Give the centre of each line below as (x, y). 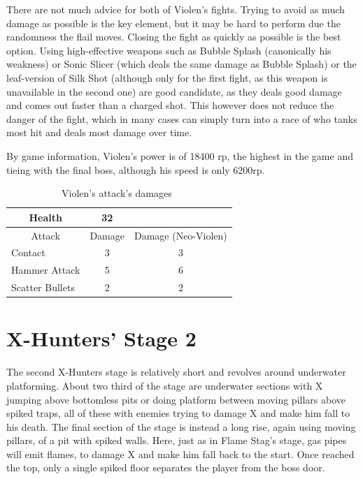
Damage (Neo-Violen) (180, 235)
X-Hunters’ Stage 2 (101, 338)
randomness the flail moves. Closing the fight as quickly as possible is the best (174, 37)
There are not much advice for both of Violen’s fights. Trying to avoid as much (176, 9)
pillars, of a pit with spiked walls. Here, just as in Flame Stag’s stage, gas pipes (177, 440)
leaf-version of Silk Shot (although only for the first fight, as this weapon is (167, 77)
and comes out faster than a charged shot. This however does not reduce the (170, 105)
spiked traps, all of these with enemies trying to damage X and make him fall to (178, 413)
